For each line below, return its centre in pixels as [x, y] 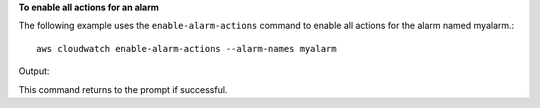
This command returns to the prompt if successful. [123, 89]
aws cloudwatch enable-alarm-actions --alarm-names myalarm [186, 48]
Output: [34, 71]
